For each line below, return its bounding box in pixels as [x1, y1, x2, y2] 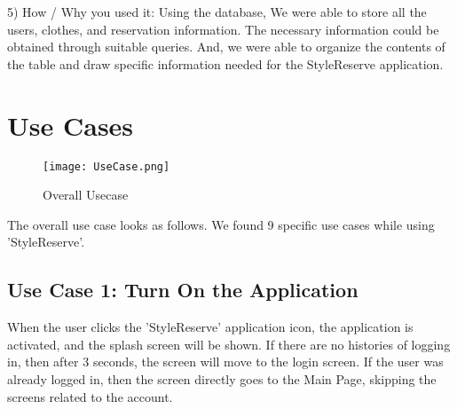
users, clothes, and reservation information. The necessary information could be [7, 20, 439, 38]
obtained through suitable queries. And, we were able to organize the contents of [7, 37, 445, 56]
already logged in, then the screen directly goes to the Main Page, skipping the [7, 369, 437, 388]
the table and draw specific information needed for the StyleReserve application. [7, 54, 444, 73]
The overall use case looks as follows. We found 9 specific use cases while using [7, 215, 435, 233]
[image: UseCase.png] [43, 160, 170, 173]
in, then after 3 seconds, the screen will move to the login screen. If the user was [7, 352, 444, 371]
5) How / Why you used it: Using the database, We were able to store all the [7, 3, 427, 20]
